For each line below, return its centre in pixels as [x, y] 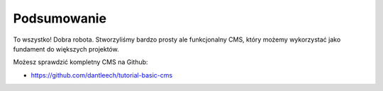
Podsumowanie [60, 18]
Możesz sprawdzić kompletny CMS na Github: [81, 62]
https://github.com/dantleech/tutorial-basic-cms [102, 75]
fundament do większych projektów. [66, 49]
